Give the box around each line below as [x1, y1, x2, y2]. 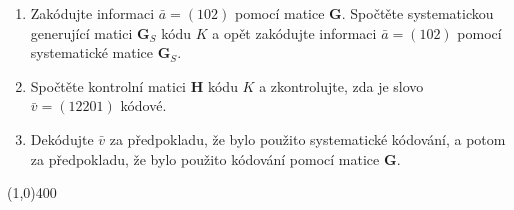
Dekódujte [30, 128, 94, 149]
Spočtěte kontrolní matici [30, 75, 187, 96]
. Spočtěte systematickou [341, 3, 494, 23]
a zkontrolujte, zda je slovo [259, 75, 424, 96]
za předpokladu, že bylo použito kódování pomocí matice [30, 148, 380, 169]
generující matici [30, 22, 133, 43]
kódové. [120, 95, 167, 116]
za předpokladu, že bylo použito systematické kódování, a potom [109, 128, 506, 149]
